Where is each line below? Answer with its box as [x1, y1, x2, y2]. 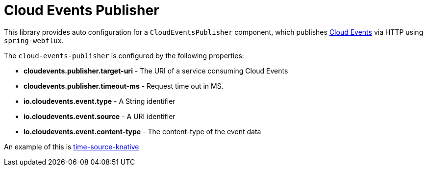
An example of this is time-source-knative [4, 142, 139, 151]
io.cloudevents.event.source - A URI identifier [24, 112, 176, 121]
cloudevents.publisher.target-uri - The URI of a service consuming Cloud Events [24, 66, 288, 75]
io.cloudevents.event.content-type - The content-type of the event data [24, 127, 261, 136]
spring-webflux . [4, 36, 64, 45]
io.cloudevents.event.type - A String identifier [24, 97, 176, 105]
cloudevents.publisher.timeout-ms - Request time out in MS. [24, 81, 224, 90]
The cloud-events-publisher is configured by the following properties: [4, 51, 244, 60]
